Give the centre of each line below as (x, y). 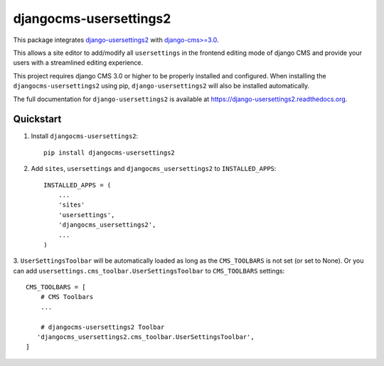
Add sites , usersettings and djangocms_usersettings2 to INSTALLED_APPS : (154, 169)
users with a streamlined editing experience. (78, 63)
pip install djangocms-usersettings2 (110, 152)
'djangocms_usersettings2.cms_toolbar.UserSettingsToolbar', (146, 337)
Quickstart (37, 119)
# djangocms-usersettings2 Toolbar (102, 327)
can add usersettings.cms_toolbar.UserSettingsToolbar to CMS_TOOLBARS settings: (149, 271)
